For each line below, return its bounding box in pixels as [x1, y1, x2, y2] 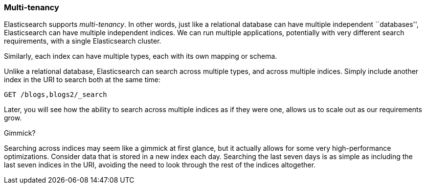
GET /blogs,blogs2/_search [4, 91, 107, 99]
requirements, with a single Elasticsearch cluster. [4, 37, 161, 46]
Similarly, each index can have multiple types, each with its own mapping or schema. [4, 52, 277, 61]
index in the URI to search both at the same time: [4, 75, 161, 84]
